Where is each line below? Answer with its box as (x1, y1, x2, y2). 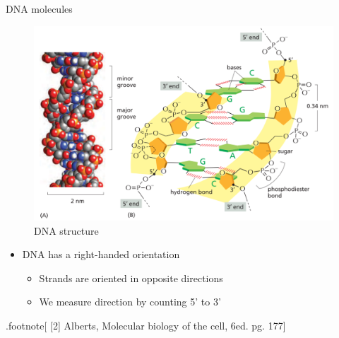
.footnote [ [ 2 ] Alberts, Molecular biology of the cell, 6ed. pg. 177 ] (6, 317, 286, 332)
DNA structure (34, 223, 99, 238)
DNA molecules (6, 1, 73, 16)
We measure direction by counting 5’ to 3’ (39, 294, 221, 309)
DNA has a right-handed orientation (22, 247, 180, 262)
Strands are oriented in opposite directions (39, 270, 223, 285)
